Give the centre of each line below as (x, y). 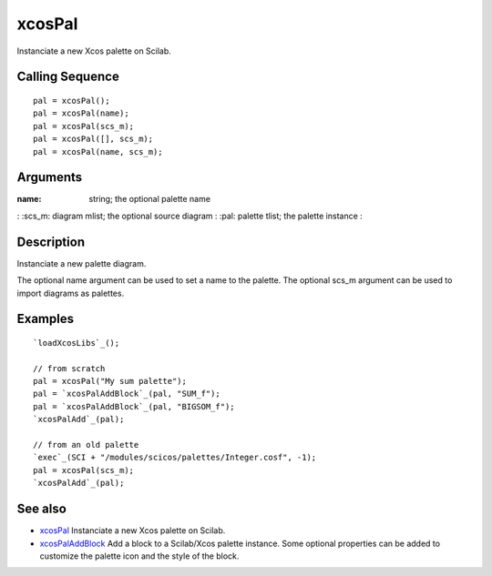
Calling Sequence (68, 77)
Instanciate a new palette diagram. (82, 263)
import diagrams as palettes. (71, 293)
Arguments (50, 177)
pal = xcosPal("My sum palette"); (110, 381)
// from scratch (69, 368)
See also (42, 509)
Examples (46, 319)
